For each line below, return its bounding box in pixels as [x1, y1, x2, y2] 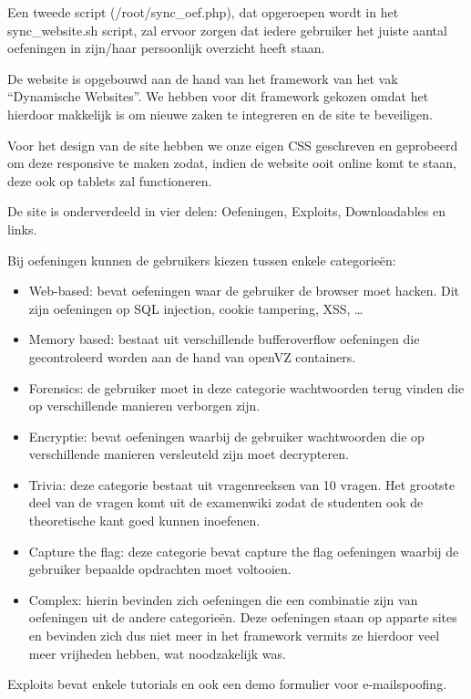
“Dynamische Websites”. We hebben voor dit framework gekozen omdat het [7, 87, 429, 106]
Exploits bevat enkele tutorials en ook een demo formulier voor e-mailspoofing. [7, 674, 447, 694]
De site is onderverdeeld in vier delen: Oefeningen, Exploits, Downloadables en [7, 202, 445, 221]
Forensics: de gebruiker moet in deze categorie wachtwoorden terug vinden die [28, 378, 465, 397]
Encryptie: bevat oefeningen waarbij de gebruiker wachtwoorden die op [28, 426, 425, 445]
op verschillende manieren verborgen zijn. [28, 396, 261, 415]
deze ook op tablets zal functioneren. [7, 171, 212, 190]
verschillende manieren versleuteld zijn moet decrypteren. [28, 444, 349, 464]
